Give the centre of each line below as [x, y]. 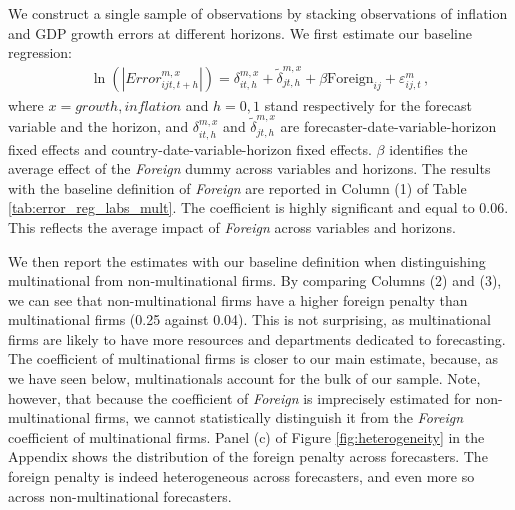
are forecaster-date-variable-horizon [388, 126]
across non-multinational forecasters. [120, 495]
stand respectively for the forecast [368, 104]
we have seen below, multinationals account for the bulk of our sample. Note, [244, 378]
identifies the [428, 148]
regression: [40, 52]
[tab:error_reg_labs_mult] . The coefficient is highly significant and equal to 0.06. [258, 207]
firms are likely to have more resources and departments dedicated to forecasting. [257, 338]
